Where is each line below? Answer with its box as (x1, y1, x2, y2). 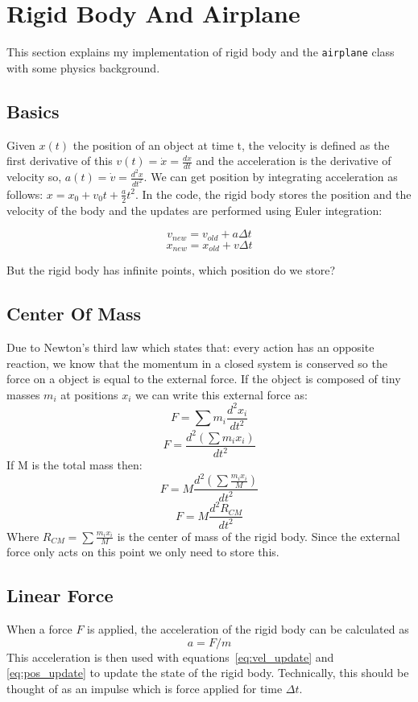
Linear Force (6, 583, 114, 608)
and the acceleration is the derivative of (196, 152, 391, 169)
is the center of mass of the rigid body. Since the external (117, 527, 400, 544)
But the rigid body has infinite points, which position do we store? (6, 262, 336, 279)
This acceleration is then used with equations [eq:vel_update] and (6, 648, 334, 665)
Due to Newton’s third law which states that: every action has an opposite (6, 339, 375, 356)
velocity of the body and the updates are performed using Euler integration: (6, 201, 383, 218)
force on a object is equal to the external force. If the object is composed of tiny (6, 370, 401, 387)
